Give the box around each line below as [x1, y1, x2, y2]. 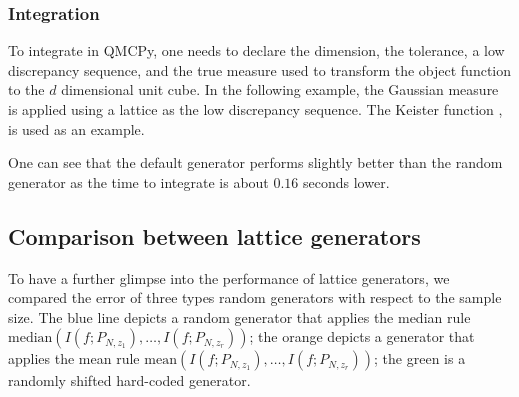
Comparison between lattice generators [8, 220, 421, 251]
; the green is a [374, 348, 466, 369]
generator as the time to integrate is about [8, 171, 269, 192]
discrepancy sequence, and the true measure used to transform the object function [8, 59, 512, 80]
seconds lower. [303, 171, 390, 192]
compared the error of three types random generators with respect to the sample [8, 287, 502, 308]
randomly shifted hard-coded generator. [8, 370, 251, 391]
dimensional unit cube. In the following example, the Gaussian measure [61, 79, 499, 100]
